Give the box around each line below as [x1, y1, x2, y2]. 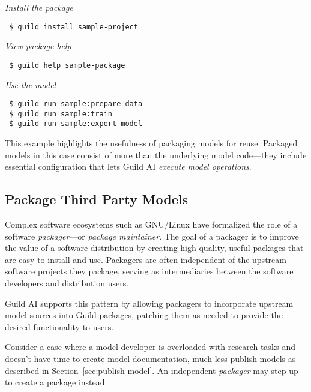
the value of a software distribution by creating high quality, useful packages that [5, 241, 304, 254]
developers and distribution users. [5, 277, 129, 289]
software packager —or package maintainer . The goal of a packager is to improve [5, 229, 299, 242]
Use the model [5, 78, 56, 91]
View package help [5, 40, 71, 52]
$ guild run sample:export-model [9, 119, 143, 128]
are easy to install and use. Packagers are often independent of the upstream [5, 253, 286, 265]
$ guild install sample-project [9, 22, 138, 31]
